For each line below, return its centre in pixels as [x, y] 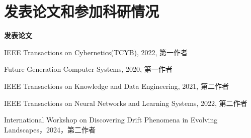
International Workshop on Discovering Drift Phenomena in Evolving [111, 120]
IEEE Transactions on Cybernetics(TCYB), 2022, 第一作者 [96, 52]
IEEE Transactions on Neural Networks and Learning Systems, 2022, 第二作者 [126, 103]
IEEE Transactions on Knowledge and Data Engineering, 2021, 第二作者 [116, 86]
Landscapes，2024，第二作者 [50, 129]
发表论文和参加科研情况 [82, 11]
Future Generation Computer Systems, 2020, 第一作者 [88, 69]
